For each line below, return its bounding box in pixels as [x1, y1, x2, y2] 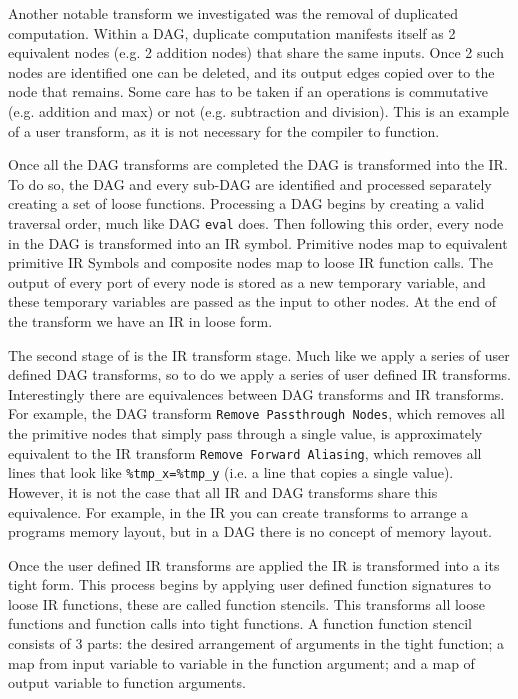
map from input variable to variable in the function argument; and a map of [8, 652, 475, 673]
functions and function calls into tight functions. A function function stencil [8, 613, 472, 634]
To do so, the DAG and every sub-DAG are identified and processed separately [8, 173, 492, 194]
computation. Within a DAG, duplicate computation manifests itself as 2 [8, 22, 456, 43]
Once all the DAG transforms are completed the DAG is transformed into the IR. [8, 154, 508, 175]
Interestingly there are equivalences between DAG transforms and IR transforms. [8, 383, 505, 404]
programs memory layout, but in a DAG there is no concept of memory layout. [8, 521, 493, 542]
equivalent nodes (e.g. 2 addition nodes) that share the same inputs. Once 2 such [8, 42, 504, 63]
